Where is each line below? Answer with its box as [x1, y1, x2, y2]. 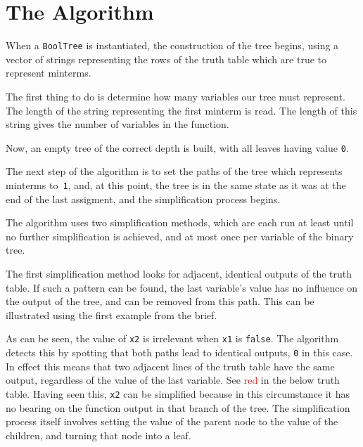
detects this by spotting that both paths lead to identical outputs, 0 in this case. [6, 345, 353, 360]
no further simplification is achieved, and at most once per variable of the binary [6, 228, 354, 243]
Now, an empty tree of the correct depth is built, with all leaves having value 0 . [6, 140, 349, 155]
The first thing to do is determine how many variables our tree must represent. [6, 89, 345, 103]
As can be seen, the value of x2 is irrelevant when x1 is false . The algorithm [6, 331, 339, 346]
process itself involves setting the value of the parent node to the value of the [6, 414, 338, 429]
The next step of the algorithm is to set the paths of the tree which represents [6, 164, 343, 179]
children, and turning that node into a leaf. [6, 427, 191, 442]
